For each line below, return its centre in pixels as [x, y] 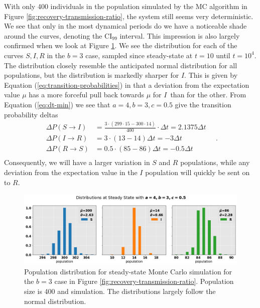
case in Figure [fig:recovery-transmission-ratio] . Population [144, 281]
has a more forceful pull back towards [86, 95]
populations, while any [215, 162]
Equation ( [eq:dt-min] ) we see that [57, 104]
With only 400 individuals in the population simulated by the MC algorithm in [126, 6]
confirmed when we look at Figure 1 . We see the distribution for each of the [121, 45]
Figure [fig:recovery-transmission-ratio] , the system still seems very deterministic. [129, 16]
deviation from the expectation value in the [71, 172]
